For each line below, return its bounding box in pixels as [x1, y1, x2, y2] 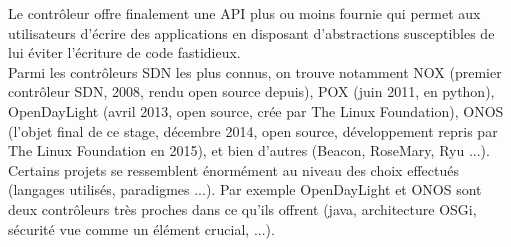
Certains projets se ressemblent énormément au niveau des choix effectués [8, 159, 459, 180]
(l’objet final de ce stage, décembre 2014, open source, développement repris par [8, 120, 498, 141]
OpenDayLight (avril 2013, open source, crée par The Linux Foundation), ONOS [8, 100, 504, 121]
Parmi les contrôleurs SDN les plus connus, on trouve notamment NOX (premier [8, 61, 502, 82]
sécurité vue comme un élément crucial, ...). [8, 218, 275, 239]
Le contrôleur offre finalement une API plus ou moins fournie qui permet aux [8, 3, 481, 23]
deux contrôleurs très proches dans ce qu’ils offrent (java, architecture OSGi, [8, 198, 477, 219]
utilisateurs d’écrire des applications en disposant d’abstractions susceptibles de [8, 22, 495, 43]
